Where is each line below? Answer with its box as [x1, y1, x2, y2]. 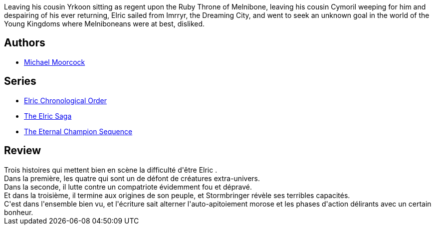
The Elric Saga [24, 111, 72, 120]
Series [4, 75, 36, 88]
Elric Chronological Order [24, 96, 107, 105]
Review [4, 144, 41, 157]
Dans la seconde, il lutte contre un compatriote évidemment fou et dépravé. [4, 182, 252, 191]
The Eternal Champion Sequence [24, 127, 133, 136]
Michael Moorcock [24, 57, 85, 66]
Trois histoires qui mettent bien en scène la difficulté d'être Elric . [4, 165, 217, 174]
